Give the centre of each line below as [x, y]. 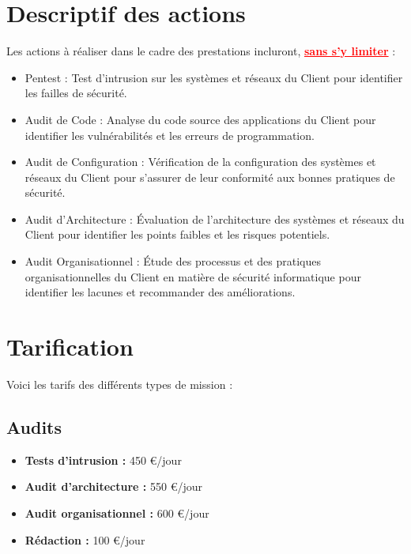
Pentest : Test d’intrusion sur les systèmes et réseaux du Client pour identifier [214, 77]
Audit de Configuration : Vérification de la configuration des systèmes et [200, 162]
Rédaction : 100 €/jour [85, 539]
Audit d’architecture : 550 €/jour [113, 486]
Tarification [70, 347]
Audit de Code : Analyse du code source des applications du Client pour [200, 119]
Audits [34, 426]
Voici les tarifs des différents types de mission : [120, 384]
